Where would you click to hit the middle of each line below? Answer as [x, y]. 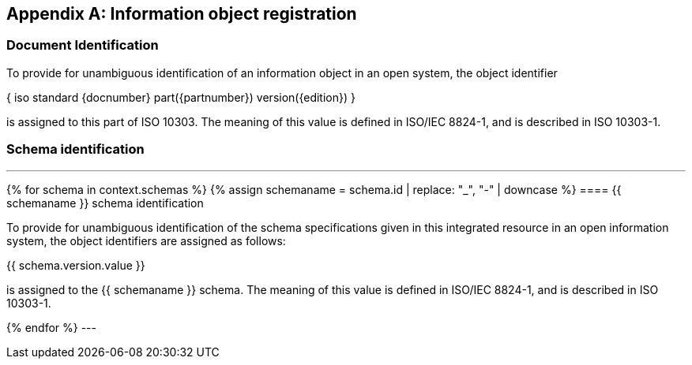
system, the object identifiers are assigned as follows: [146, 240]
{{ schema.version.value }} [76, 265]
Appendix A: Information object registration [182, 14]
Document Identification [83, 45]
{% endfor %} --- [52, 327]
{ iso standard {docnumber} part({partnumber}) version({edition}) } [181, 97]
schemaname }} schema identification [105, 203]
